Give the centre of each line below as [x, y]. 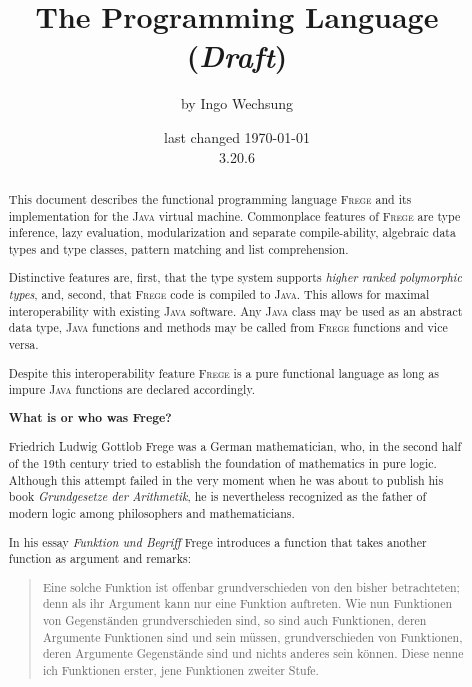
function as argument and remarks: [100, 558]
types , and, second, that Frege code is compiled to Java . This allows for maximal [219, 294]
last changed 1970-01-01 [237, 136]
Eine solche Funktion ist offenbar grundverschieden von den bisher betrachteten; [251, 586]
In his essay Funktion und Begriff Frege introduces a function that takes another [217, 541]
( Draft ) [237, 56]
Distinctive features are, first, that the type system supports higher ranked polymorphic [235, 277]
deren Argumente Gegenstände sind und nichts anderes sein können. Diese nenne [253, 653]
